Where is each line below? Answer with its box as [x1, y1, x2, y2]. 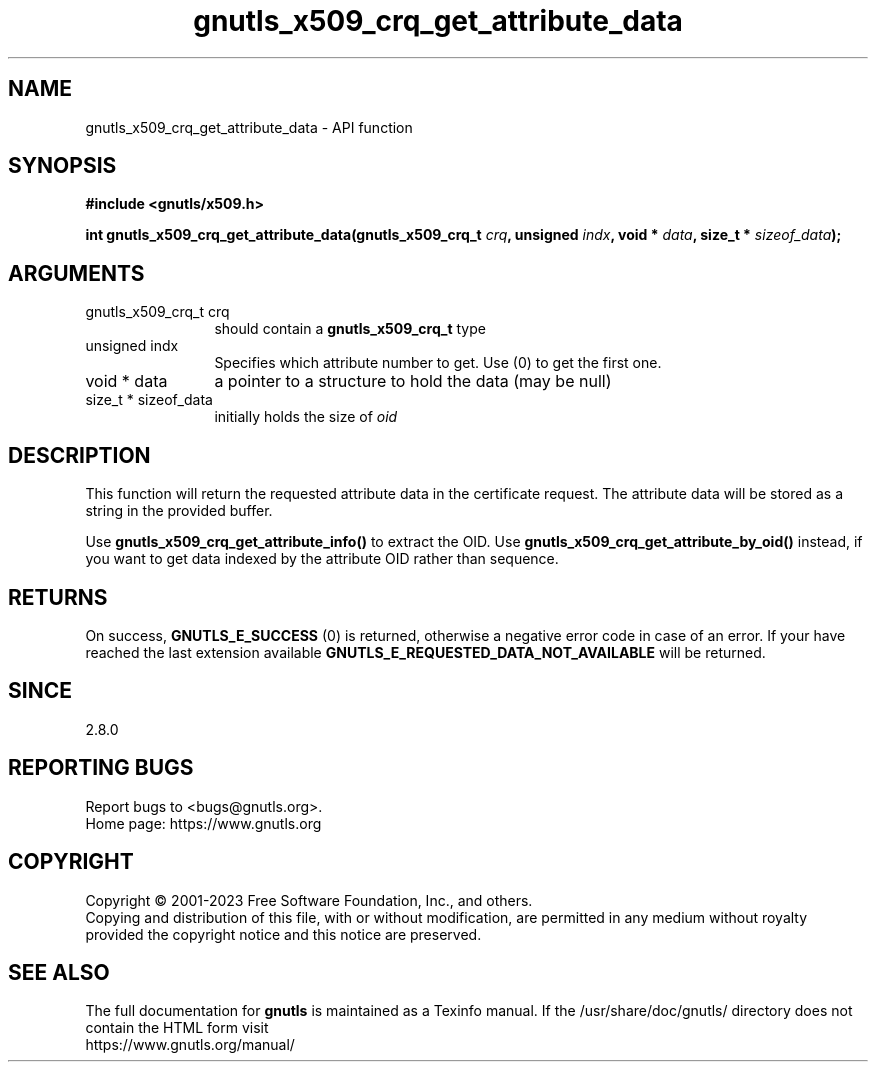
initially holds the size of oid [214, 408, 398, 426]
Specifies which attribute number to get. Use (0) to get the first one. [214, 354, 662, 372]
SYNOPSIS [8, 153, 117, 179]
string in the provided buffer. [85, 502, 273, 520]
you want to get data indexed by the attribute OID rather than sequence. [85, 550, 559, 568]
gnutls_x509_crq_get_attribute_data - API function [85, 118, 413, 136]
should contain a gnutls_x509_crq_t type [214, 320, 486, 338]
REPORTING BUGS [8, 755, 194, 781]
